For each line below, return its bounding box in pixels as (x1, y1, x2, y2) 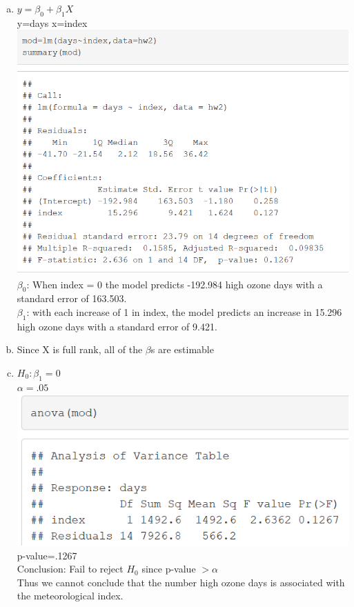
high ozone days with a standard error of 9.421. (17, 319, 217, 333)
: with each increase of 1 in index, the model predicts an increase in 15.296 (26, 304, 342, 319)
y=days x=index (17, 15, 88, 30)
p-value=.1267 (17, 548, 77, 562)
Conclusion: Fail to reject (17, 561, 124, 576)
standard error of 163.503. (17, 291, 127, 306)
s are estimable (150, 342, 214, 357)
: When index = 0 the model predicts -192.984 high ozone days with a (26, 277, 323, 291)
